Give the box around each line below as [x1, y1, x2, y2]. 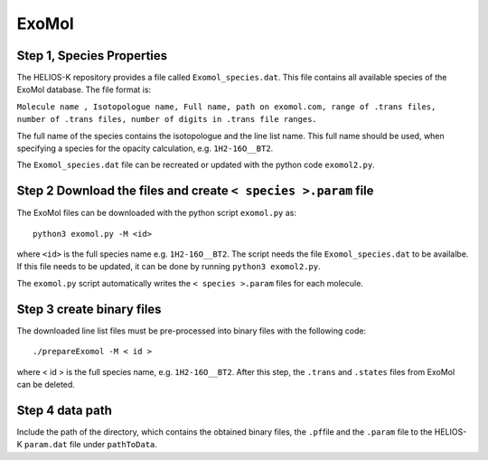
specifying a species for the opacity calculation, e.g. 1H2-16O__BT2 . [16, 143, 274, 154]
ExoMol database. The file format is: [16, 84, 152, 95]
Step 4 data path [16, 402, 112, 418]
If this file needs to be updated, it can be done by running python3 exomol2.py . [16, 261, 321, 272]
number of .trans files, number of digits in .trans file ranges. [16, 114, 318, 125]
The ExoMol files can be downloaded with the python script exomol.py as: [16, 208, 297, 219]
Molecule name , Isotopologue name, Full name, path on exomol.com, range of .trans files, [16, 101, 436, 112]
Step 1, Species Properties [16, 48, 168, 63]
